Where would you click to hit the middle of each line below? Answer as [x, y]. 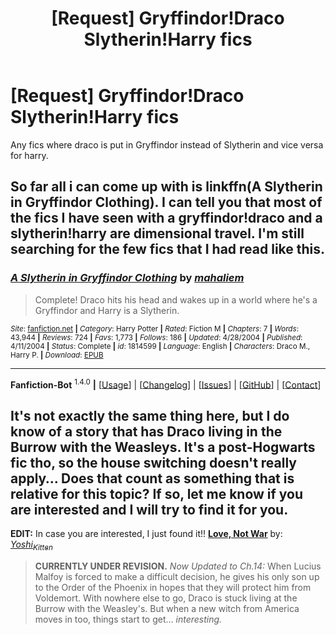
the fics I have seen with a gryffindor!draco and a [166, 218]
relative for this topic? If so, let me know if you [157, 493]
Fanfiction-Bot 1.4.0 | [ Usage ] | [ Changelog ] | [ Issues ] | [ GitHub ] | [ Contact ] [166, 384]
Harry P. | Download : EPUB [57, 355]
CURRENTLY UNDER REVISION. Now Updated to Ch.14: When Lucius [178, 566]
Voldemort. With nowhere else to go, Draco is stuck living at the [166, 598]
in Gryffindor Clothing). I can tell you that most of [166, 202]
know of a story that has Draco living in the [146, 431]
